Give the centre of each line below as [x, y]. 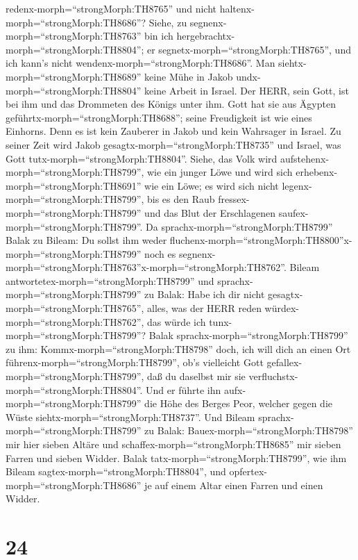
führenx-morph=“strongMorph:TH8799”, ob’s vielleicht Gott [135, 362]
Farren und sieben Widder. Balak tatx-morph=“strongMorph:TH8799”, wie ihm [176, 458]
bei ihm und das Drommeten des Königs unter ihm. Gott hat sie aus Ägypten [171, 104]
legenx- [297, 185]
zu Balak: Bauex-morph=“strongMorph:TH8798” [249, 430]
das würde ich [177, 321]
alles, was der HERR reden [204, 308]
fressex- [234, 199]
